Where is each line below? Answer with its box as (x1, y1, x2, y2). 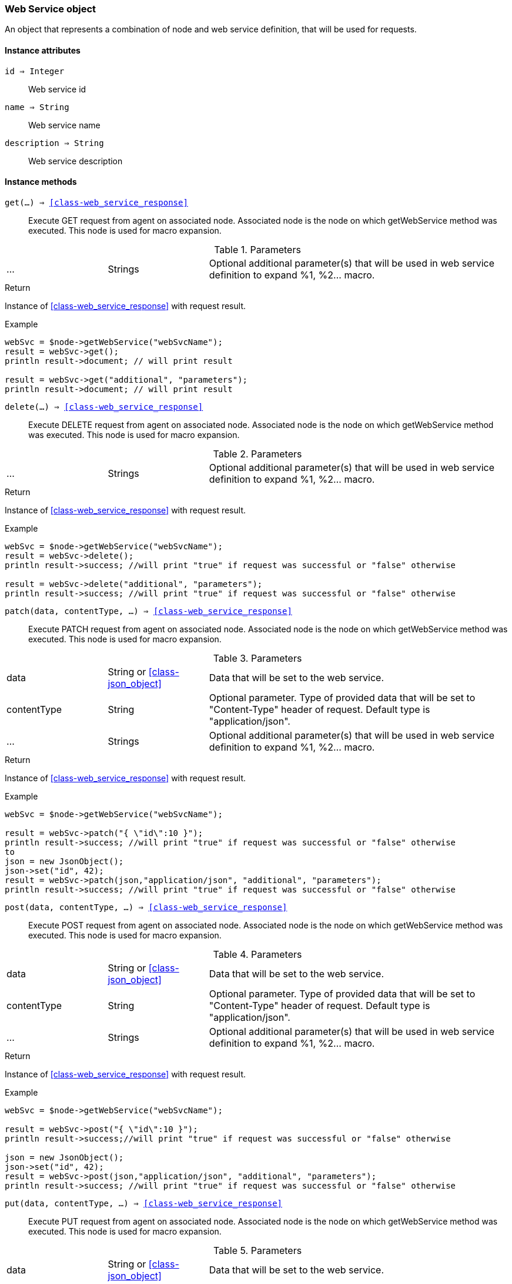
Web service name (28, 120, 101, 130)
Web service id (28, 84, 86, 94)
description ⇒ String (5, 138, 104, 148)
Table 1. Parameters (214, 243, 301, 256)
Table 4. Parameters (213, 948, 302, 960)
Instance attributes (5, 45, 81, 55)
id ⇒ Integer (5, 66, 65, 76)
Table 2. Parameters (213, 447, 302, 460)
